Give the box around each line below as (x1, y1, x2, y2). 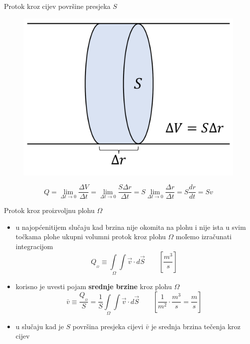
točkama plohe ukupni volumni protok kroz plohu (15, 231, 166, 242)
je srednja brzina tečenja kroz (151, 321, 241, 331)
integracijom (15, 241, 53, 252)
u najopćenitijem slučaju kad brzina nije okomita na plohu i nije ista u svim (15, 221, 246, 232)
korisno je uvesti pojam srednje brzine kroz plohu (15, 281, 172, 291)
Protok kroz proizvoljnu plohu (4, 205, 95, 215)
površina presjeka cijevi (73, 321, 144, 331)
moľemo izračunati (175, 231, 232, 242)
